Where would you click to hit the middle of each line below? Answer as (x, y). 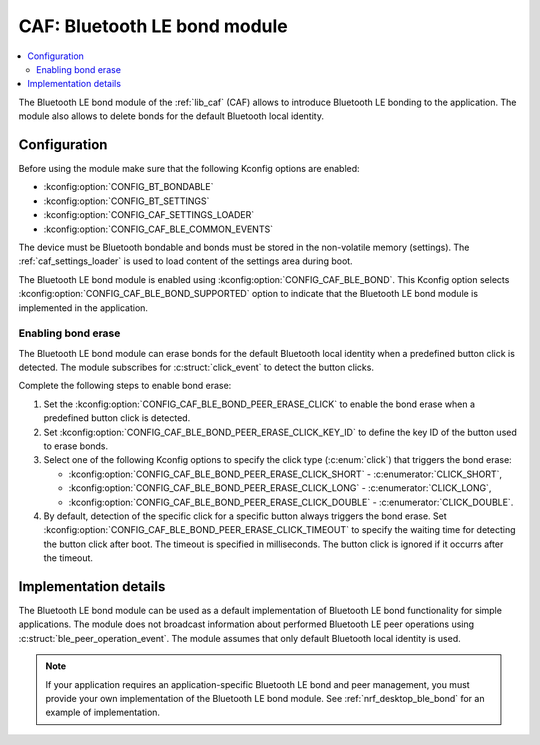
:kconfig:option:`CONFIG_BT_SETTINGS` (126, 201)
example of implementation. (102, 712)
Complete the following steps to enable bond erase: (125, 386)
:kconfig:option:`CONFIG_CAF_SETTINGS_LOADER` (149, 215)
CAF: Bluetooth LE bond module (153, 26)
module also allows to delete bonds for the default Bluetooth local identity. (171, 116)
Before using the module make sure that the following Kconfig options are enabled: (189, 169)
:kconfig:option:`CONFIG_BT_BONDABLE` (128, 187)
